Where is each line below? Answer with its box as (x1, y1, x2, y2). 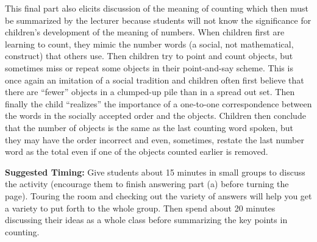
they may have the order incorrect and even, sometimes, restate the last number (5, 133, 304, 146)
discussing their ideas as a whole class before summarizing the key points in (5, 213, 288, 226)
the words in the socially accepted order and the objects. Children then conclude (5, 109, 306, 122)
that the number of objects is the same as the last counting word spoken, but (5, 121, 294, 133)
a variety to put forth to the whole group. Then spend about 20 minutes (5, 201, 276, 214)
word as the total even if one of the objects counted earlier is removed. (5, 145, 268, 158)
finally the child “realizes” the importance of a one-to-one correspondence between (5, 97, 312, 110)
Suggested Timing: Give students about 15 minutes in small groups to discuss (5, 165, 305, 178)
